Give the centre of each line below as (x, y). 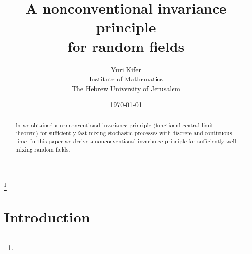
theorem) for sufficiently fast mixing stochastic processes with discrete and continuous (124, 133)
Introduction (47, 216)
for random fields (126, 46)
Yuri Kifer (126, 69)
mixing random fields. (43, 149)
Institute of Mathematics (126, 79)
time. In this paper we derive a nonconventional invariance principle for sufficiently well (126, 141)
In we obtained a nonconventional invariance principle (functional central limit (114, 125)
